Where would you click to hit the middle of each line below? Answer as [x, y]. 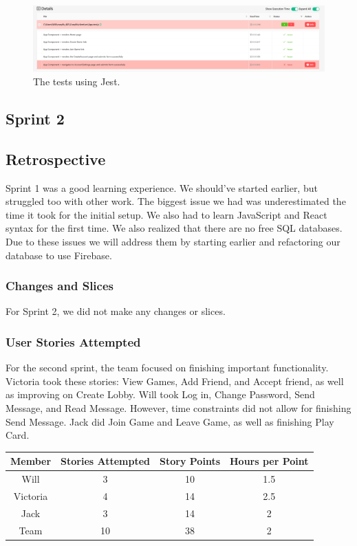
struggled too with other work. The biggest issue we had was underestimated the [176, 201]
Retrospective [56, 159]
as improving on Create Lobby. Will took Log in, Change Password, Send [160, 394]
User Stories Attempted [73, 341]
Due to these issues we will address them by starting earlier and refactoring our [173, 242]
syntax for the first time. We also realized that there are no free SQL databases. [174, 228]
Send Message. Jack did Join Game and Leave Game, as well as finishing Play [170, 421]
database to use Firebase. [59, 255]
